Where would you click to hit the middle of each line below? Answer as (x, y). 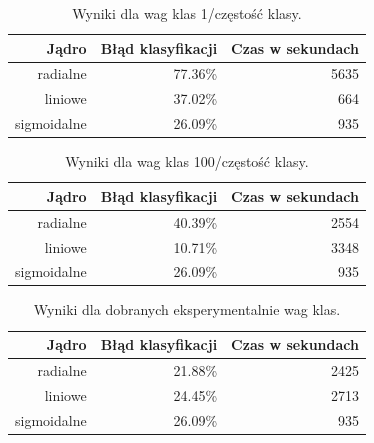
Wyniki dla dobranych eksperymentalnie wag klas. (187, 309)
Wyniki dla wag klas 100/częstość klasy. (187, 161)
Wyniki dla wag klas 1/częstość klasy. (187, 13)
